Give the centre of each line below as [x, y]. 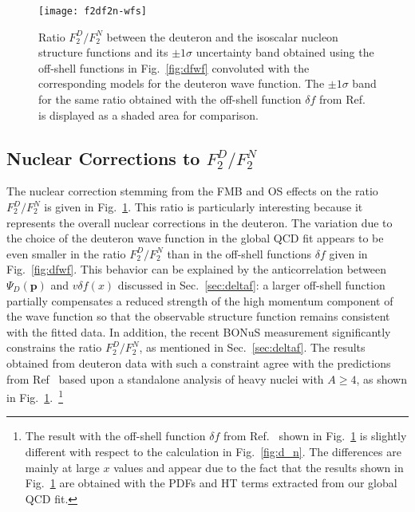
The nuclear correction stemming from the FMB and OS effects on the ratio [192, 191]
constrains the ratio [54, 347]
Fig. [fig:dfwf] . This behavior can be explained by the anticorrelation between [197, 269]
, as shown [381, 378]
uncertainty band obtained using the [285, 52]
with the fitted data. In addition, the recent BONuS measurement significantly [199, 331]
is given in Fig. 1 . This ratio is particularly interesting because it [204, 207]
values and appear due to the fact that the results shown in [259, 467]
